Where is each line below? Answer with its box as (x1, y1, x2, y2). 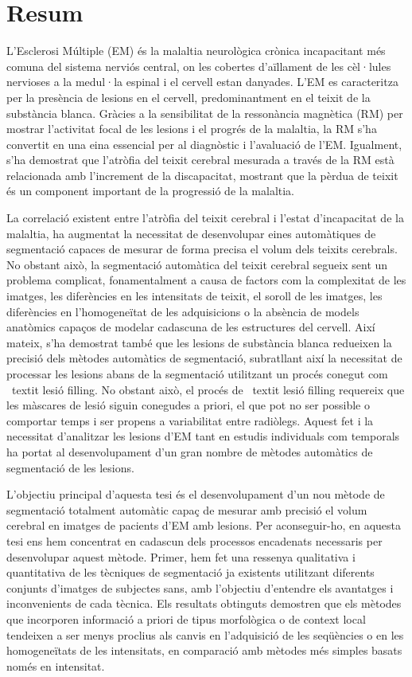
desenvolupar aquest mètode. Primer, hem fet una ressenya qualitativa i (6, 548, 356, 565)
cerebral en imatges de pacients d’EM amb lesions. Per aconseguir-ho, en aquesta (6, 517, 402, 534)
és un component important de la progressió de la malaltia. (6, 182, 295, 199)
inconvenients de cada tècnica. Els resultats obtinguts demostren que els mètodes (6, 595, 402, 612)
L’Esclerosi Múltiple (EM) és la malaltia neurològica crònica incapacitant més (6, 42, 386, 59)
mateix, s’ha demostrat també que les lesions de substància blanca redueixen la (6, 334, 392, 350)
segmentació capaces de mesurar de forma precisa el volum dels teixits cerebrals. (6, 241, 398, 257)
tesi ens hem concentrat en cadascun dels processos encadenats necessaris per (6, 532, 383, 549)
